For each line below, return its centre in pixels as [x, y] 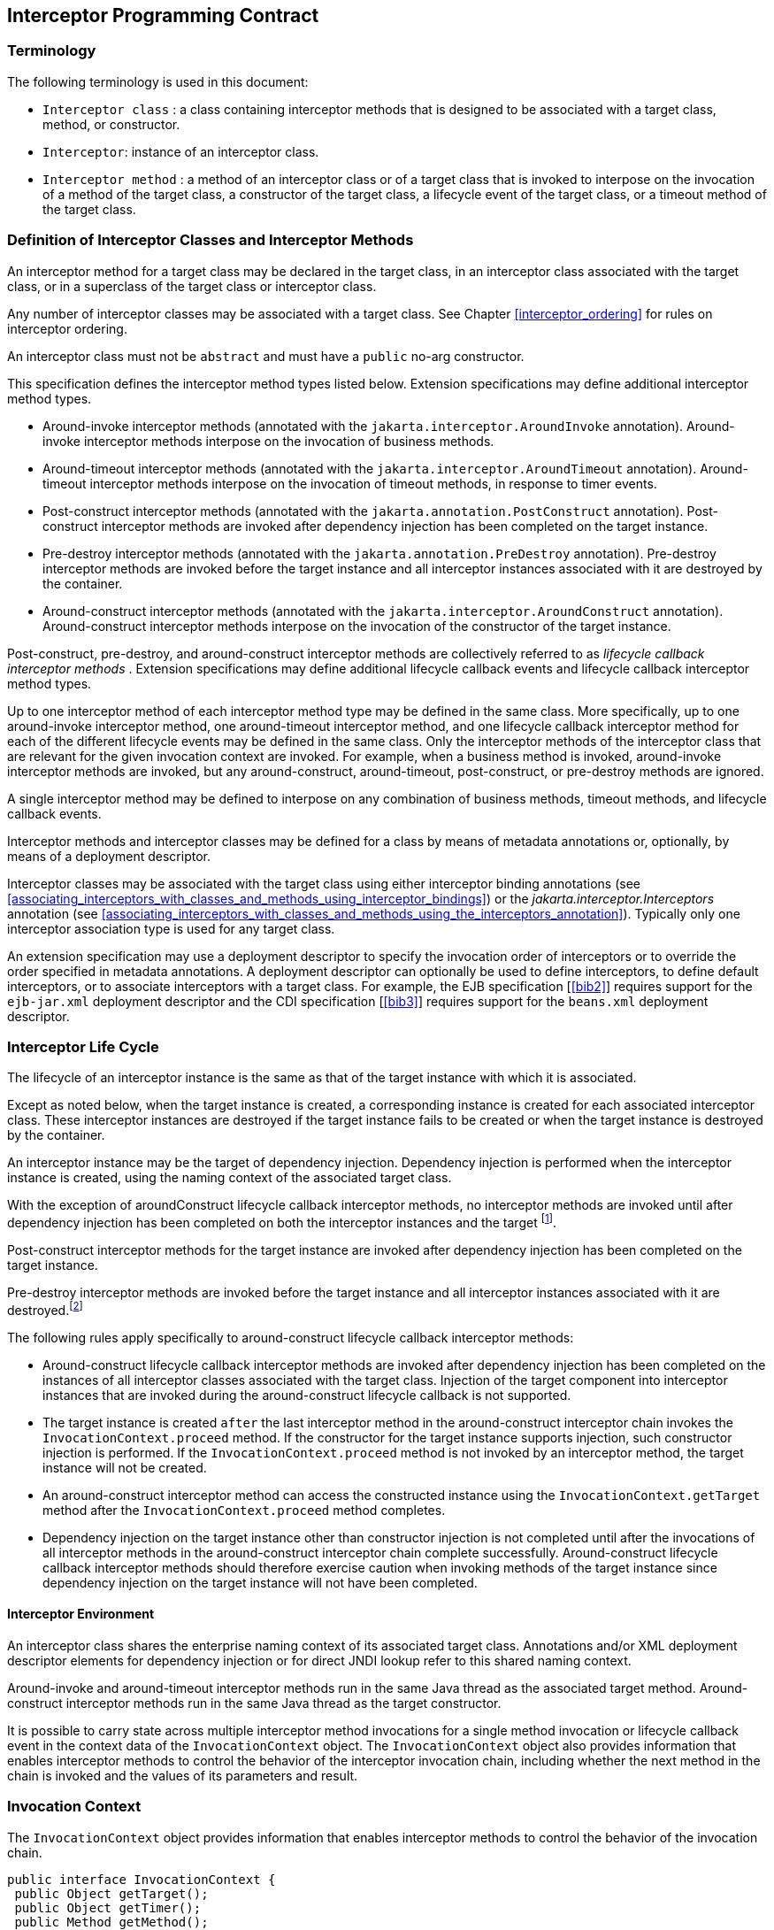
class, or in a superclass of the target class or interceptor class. [192, 286]
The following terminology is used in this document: [158, 81]
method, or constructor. [111, 124]
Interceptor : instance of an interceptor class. [181, 151]
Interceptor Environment [81, 1614]
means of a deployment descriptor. [109, 856]
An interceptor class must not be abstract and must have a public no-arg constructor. [266, 356]
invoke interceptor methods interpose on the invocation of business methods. [268, 441]
